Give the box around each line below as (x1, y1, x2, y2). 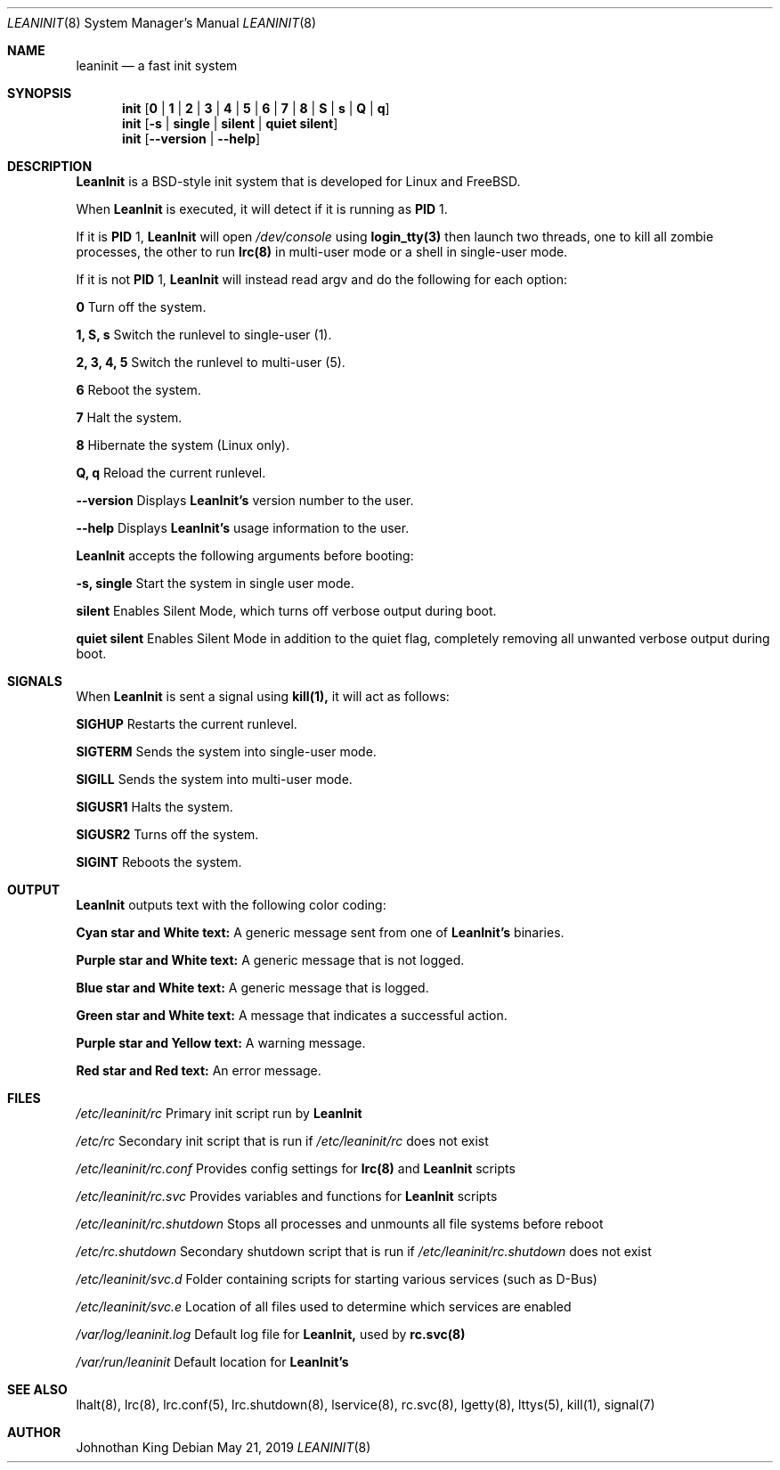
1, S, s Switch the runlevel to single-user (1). (76, 327, 332, 342)
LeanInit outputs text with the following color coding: (76, 897, 386, 912)
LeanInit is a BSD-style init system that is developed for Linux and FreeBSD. (76, 174, 521, 189)
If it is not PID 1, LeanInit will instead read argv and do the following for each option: (76, 272, 567, 287)
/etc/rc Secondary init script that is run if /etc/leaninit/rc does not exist (76, 1133, 489, 1148)
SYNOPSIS (7, 86, 72, 101)
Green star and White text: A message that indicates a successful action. (76, 1008, 508, 1023)
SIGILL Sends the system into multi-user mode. (76, 772, 353, 787)
